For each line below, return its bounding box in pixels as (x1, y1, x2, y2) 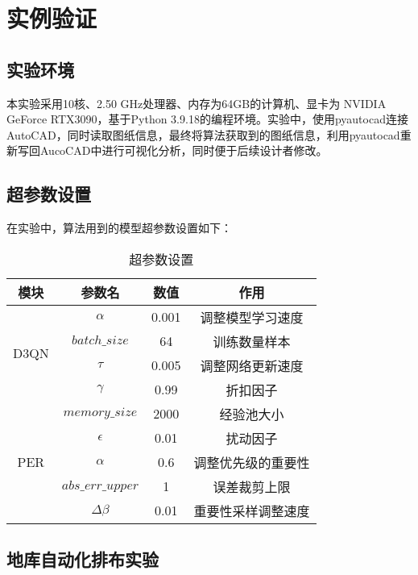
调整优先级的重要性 (193, 452, 310, 472)
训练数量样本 (213, 331, 291, 351)
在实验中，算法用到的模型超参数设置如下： (6, 219, 232, 236)
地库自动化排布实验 (6, 547, 159, 572)
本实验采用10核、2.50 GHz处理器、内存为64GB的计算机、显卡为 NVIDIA (6, 94, 387, 111)
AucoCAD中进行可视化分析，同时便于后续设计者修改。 (39, 142, 328, 159)
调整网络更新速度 (200, 356, 304, 375)
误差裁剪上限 (213, 477, 291, 496)
